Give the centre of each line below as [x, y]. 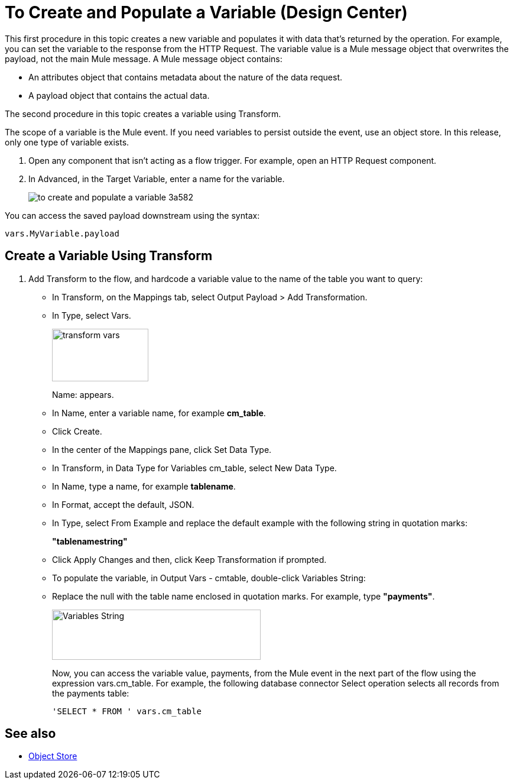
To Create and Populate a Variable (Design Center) [206, 12]
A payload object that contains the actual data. [119, 95]
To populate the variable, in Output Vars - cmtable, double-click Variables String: [209, 578]
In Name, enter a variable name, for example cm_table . [159, 413]
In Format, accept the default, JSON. [123, 504]
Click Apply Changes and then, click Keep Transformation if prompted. [189, 559]
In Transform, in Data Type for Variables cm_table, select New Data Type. [194, 468]
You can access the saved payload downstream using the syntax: [132, 215]
